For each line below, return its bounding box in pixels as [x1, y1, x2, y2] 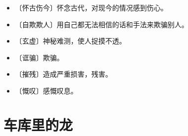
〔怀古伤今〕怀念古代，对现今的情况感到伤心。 [15, 2, 168, 12]
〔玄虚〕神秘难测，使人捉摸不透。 [15, 36, 126, 46]
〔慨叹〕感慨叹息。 [15, 85, 78, 95]
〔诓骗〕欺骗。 [15, 52, 64, 62]
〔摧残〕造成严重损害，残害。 [15, 69, 112, 79]
